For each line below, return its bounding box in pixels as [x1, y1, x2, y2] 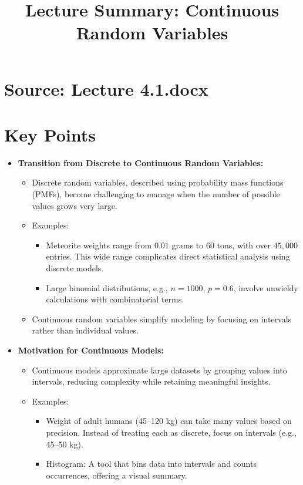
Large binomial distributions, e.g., [46, 281, 168, 294]
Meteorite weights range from [46, 238, 152, 251]
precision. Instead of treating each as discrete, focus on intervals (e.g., [46, 426, 297, 438]
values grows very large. [32, 199, 117, 211]
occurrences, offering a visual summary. [46, 469, 187, 481]
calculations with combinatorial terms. [46, 293, 184, 305]
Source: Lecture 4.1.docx [4, 76, 208, 100]
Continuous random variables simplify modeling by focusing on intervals [32, 312, 292, 325]
